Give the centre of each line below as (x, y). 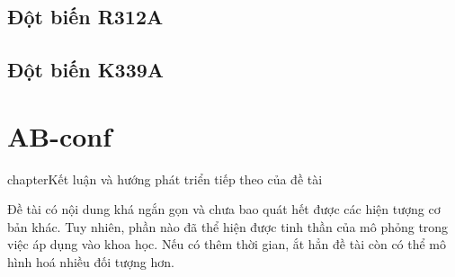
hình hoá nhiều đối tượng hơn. (91, 262)
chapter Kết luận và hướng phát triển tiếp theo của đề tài (165, 179)
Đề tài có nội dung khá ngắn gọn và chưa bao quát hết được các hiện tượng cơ (224, 209)
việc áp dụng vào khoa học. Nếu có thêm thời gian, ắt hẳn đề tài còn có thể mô (227, 244)
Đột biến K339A (86, 70)
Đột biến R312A (85, 17)
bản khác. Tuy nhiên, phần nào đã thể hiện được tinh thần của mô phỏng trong (228, 226)
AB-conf (60, 135)
